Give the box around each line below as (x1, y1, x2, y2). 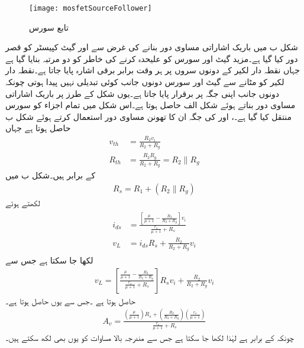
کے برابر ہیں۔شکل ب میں (5, 169, 96, 181)
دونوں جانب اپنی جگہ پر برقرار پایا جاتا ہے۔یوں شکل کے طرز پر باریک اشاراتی (5, 87, 280, 99)
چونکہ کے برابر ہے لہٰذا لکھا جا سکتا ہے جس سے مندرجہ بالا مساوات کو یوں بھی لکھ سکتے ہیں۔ (5, 331, 294, 344)
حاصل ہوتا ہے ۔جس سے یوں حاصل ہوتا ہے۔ (5, 294, 136, 307)
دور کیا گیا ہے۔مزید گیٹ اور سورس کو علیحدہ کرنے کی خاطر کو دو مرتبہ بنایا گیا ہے (5, 52, 298, 64)
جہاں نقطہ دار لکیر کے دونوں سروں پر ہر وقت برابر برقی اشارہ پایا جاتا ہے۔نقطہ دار (5, 64, 300, 76)
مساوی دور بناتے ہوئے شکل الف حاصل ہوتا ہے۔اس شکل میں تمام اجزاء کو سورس (5, 99, 296, 111)
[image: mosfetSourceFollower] (29, 4, 152, 12)
